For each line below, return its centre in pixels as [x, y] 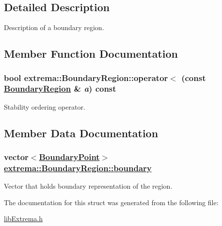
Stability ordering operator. [45, 106]
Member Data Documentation [81, 133]
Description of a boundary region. [54, 27]
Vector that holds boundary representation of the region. [88, 186]
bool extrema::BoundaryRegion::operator [86, 77]
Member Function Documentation [91, 54]
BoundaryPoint [69, 157]
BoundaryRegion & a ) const [60, 89]
